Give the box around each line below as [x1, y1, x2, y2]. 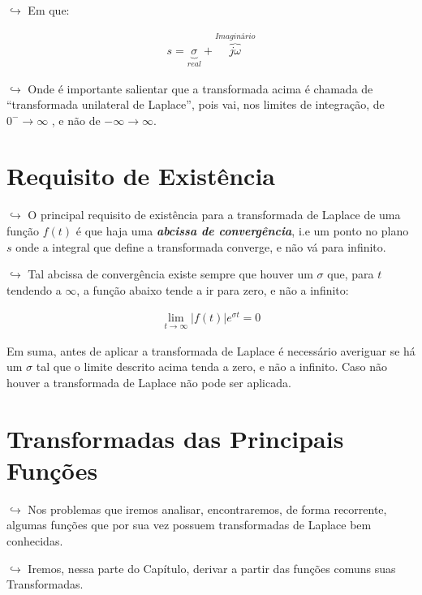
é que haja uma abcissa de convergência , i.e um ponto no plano [75, 222, 409, 239]
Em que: [28, 2, 70, 18]
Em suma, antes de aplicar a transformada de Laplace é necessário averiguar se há [6, 342, 416, 359]
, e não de [51, 111, 101, 128]
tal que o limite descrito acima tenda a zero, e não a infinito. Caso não [36, 358, 388, 375]
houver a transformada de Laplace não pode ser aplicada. [6, 373, 291, 390]
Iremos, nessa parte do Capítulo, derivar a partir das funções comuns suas [28, 559, 396, 576]
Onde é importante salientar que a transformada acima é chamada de [28, 80, 373, 97]
